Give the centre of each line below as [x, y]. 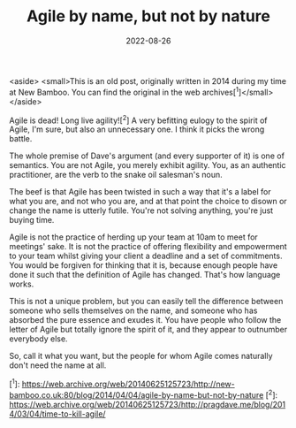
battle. [21, 139]
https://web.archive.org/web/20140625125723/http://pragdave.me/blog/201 [148, 404]
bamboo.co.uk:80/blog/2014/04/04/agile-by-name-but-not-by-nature [137, 394]
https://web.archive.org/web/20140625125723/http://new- [129, 384]
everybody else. [38, 339]
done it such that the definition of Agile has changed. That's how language [145, 275]
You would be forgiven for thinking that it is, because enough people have [144, 265]
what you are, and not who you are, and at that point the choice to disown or [148, 202]
